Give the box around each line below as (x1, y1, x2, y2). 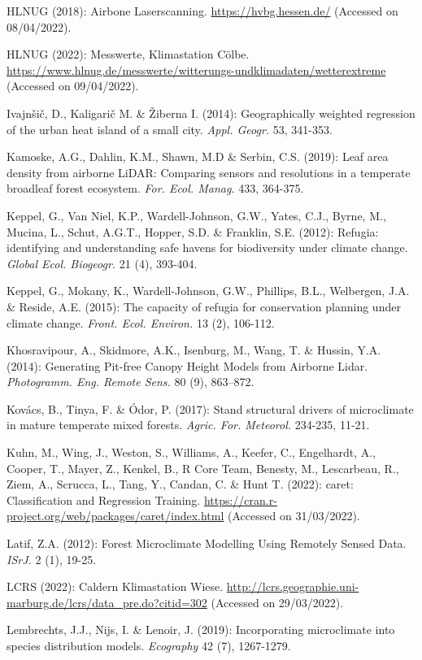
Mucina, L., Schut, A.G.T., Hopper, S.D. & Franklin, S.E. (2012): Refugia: (7, 223, 379, 240)
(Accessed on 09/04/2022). (7, 77, 139, 94)
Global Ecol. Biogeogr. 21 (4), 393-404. (7, 254, 198, 271)
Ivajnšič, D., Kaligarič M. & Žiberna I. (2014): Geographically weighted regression (7, 104, 415, 121)
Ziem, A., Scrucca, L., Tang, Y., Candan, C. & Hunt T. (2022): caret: (7, 475, 354, 493)
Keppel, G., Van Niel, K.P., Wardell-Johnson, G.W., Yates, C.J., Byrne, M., (7, 206, 386, 224)
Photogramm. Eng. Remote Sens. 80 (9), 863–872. (7, 373, 255, 390)
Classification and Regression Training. (7, 491, 201, 508)
